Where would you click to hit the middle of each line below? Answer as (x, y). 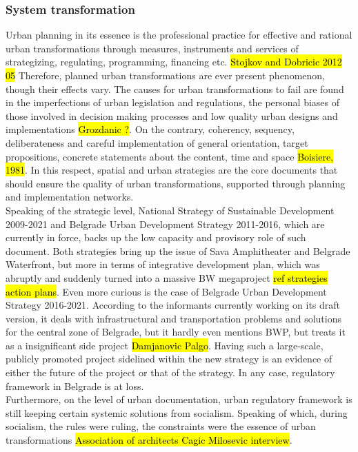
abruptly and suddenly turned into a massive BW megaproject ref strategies (167, 277)
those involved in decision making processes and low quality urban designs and (172, 115)
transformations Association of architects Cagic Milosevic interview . (149, 440)
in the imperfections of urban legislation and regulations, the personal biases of (173, 102)
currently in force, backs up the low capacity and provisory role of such (156, 237)
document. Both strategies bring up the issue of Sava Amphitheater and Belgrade (178, 250)
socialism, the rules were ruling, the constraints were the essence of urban (161, 426)
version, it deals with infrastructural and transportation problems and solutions (174, 318)
